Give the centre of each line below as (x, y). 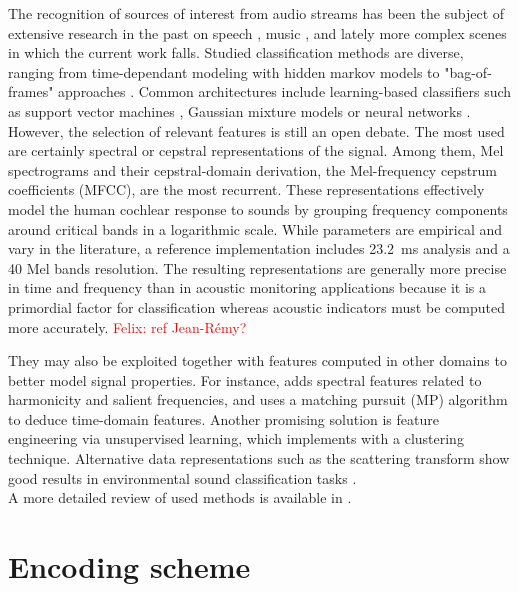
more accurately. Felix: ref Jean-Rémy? (127, 326)
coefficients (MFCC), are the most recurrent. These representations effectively (246, 189)
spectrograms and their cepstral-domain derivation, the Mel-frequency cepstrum (253, 169)
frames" (31, 91)
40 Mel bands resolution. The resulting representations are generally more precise (257, 267)
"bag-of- (468, 71)
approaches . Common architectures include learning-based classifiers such (285, 91)
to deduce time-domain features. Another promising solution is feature (223, 418)
